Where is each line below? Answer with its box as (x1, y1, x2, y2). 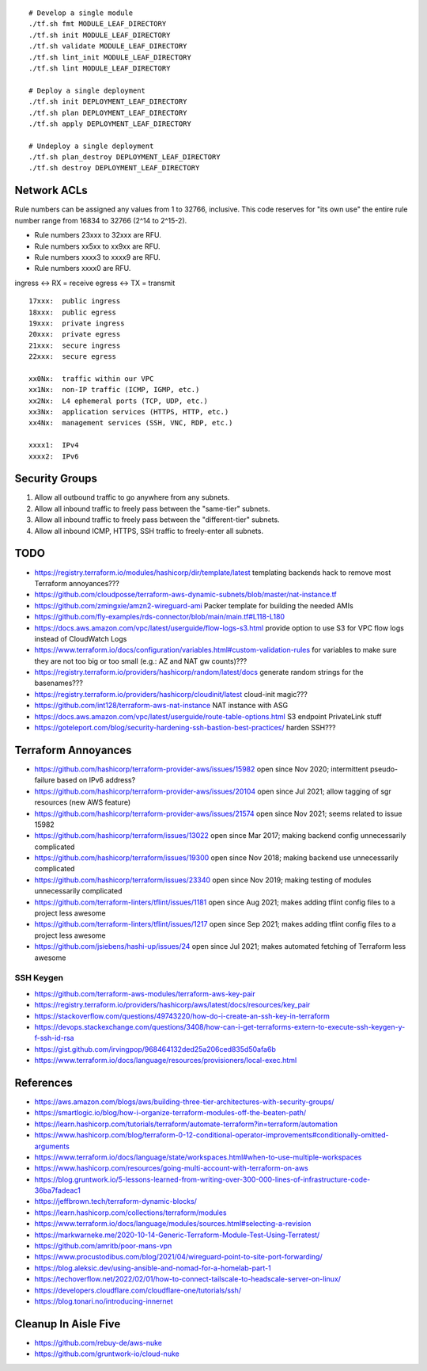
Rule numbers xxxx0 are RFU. (34, 264, 131, 273)
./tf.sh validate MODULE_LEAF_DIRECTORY (28, 42, 187, 51)
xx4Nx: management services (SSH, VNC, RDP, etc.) (28, 418, 233, 428)
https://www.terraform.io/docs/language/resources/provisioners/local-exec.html (34, 1056, 297, 1065)
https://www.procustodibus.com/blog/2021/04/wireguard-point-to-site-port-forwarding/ (34, 1252, 323, 1262)
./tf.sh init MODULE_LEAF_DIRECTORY (28, 30, 171, 40)
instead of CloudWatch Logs (34, 634, 127, 643)
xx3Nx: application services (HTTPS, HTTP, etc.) (28, 408, 229, 417)
